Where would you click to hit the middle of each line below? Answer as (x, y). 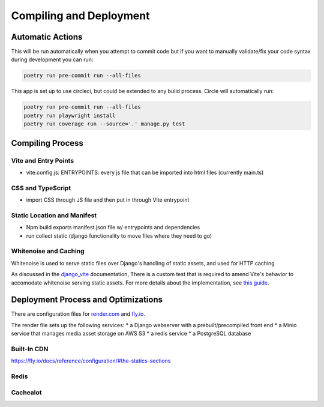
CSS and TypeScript (41, 188)
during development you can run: (52, 59)
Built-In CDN (30, 349)
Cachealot (26, 392)
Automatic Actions (47, 37)
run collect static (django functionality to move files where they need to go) (119, 236)
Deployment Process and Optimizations (87, 300)
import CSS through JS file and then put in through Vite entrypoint (108, 200)
